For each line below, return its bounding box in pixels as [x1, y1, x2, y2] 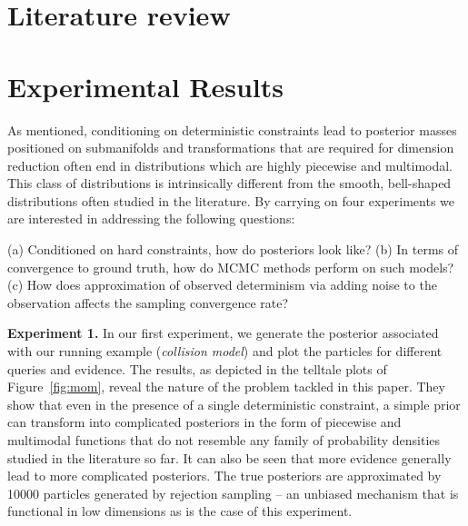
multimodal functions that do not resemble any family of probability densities [7, 431, 441, 449]
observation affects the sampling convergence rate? [7, 293, 289, 312]
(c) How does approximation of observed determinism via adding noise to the [7, 275, 437, 294]
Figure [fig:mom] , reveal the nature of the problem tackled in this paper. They [7, 377, 445, 396]
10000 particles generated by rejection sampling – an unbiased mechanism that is [7, 483, 459, 502]
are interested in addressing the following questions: [7, 209, 295, 228]
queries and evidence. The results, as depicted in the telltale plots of [7, 359, 387, 378]
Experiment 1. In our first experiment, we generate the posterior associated [7, 323, 439, 342]
